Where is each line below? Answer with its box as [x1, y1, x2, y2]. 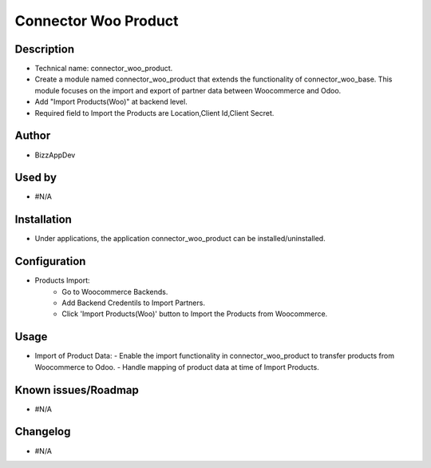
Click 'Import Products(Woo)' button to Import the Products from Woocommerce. [61, 309, 328, 319]
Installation [14, 212, 72, 227]
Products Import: [34, 276, 91, 285]
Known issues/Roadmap [14, 383, 140, 397]
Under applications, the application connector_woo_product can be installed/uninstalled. [34, 234, 326, 244]
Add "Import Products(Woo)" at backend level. [34, 97, 188, 107]
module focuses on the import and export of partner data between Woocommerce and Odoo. [34, 85, 342, 95]
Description [14, 42, 75, 56]
